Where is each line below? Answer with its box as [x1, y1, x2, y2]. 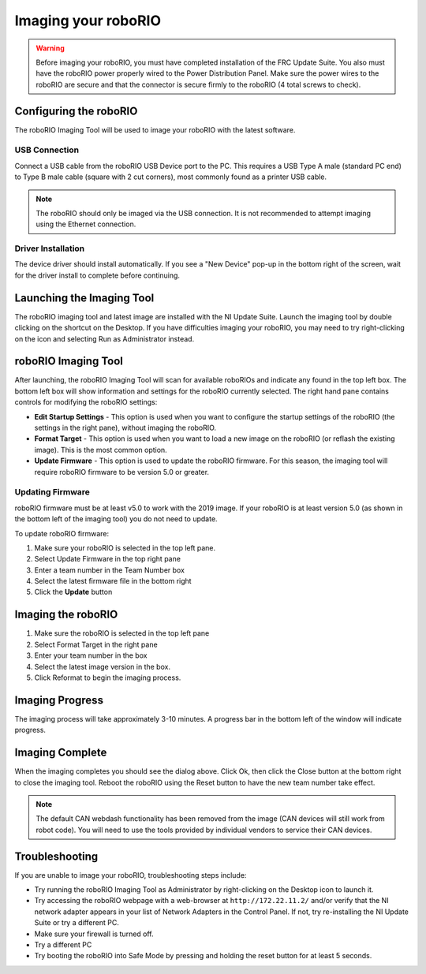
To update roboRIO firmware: [14, 528, 110, 538]
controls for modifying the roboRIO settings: [14, 397, 158, 407]
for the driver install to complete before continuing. [14, 271, 181, 280]
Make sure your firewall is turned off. [34, 929, 154, 939]
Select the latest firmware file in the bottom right [34, 577, 192, 586]
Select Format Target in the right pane [34, 640, 158, 649]
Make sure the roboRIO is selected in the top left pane [34, 629, 210, 638]
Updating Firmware [14, 487, 91, 498]
